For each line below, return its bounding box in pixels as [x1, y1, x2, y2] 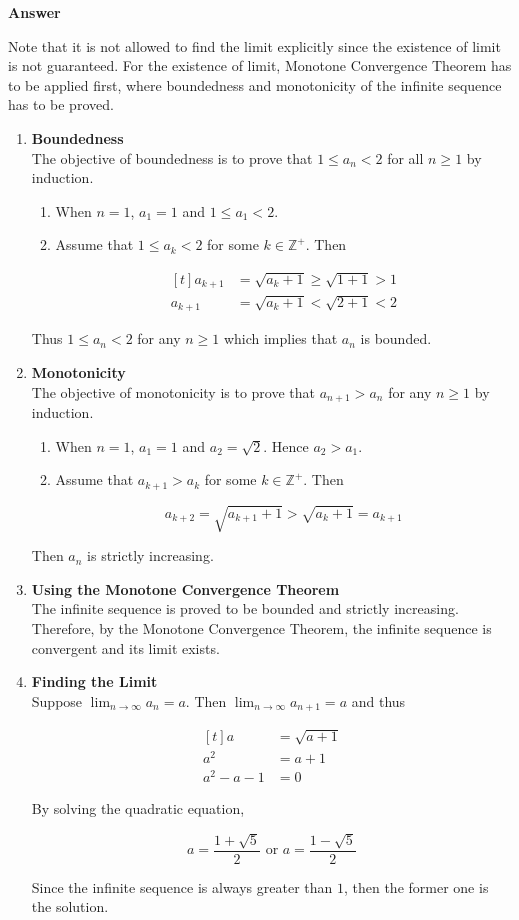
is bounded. [360, 328, 432, 349]
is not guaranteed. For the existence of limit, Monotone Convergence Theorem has [8, 55, 512, 76]
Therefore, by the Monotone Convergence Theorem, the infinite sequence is [31, 618, 492, 639]
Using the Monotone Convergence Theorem [31, 578, 340, 599]
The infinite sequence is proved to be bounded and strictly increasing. [31, 598, 459, 619]
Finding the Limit [31, 671, 158, 692]
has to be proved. [8, 94, 114, 115]
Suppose [31, 690, 83, 711]
